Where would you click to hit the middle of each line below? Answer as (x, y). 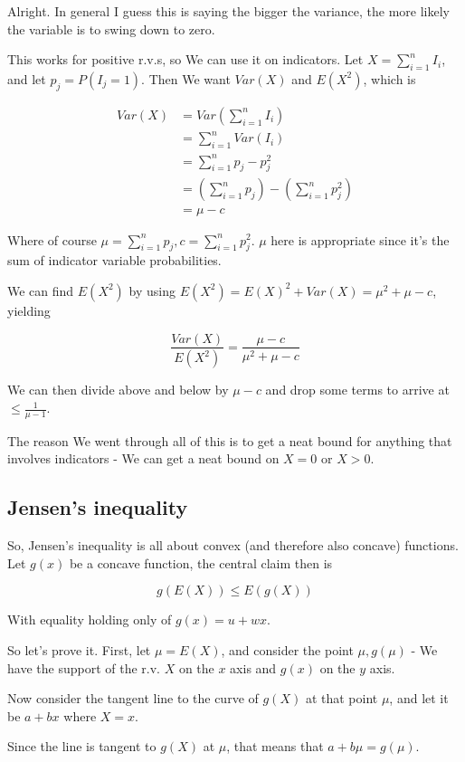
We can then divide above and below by (118, 390)
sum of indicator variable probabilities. (114, 260)
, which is (389, 78)
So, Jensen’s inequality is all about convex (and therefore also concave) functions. (233, 545)
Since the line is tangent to (82, 746)
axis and (253, 667)
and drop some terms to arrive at (357, 390)
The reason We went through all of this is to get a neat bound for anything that (230, 440)
